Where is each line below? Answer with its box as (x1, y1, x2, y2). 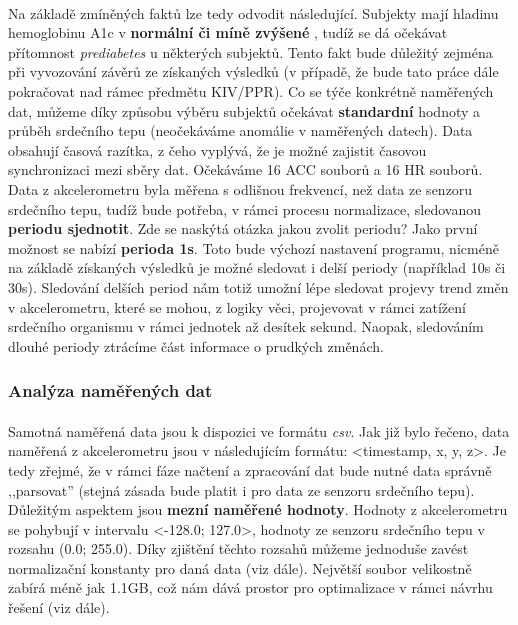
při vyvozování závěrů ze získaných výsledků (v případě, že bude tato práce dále (8, 61, 499, 82)
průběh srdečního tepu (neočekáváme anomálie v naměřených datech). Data (8, 120, 473, 141)
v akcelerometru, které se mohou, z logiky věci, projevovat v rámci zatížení (8, 296, 466, 317)
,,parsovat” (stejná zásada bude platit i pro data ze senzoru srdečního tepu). (8, 479, 475, 500)
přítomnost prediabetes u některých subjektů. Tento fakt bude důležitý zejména (8, 41, 493, 62)
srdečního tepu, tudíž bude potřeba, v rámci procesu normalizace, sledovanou (8, 198, 481, 219)
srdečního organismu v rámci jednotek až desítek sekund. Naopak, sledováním (8, 316, 484, 337)
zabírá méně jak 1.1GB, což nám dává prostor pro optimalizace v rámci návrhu (8, 577, 493, 598)
